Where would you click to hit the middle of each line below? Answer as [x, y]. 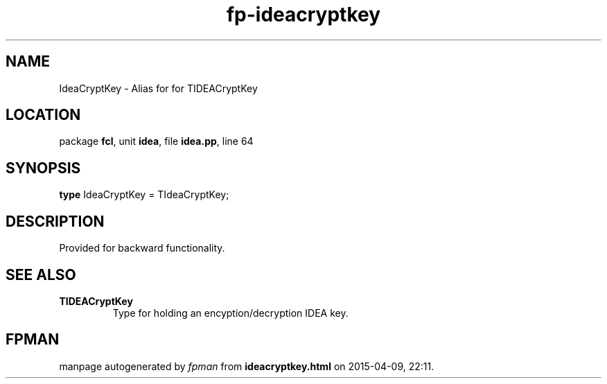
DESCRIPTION [55, 221]
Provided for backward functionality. [142, 248]
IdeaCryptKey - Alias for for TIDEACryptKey [158, 88]
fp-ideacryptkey [303, 15]
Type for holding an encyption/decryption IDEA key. [230, 313]
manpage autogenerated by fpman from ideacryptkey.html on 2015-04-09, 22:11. [247, 366]
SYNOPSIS [43, 168]
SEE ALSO [41, 274]
